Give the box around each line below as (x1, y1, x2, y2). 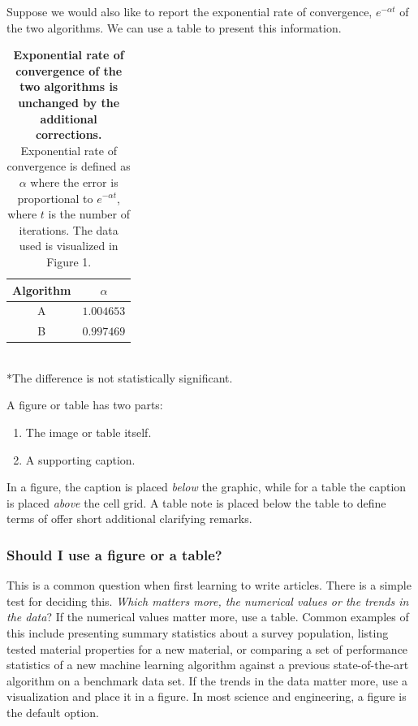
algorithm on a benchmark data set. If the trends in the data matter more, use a (6, 672, 407, 689)
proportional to (17, 189, 93, 206)
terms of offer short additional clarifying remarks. (6, 510, 252, 527)
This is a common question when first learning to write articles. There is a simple (6, 577, 412, 594)
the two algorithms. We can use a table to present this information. (6, 19, 342, 36)
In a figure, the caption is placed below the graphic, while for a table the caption (6, 478, 407, 495)
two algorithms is (19, 78, 119, 95)
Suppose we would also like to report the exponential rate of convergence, (6, 3, 373, 19)
